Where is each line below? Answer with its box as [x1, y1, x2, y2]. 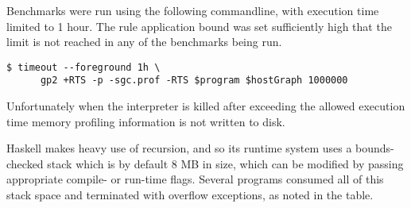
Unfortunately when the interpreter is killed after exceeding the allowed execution [6, 98, 405, 114]
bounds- [355, 140, 394, 156]
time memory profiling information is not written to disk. [6, 113, 285, 129]
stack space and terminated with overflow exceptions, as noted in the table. [6, 187, 374, 203]
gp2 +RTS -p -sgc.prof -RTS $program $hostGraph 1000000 [40, 75, 348, 87]
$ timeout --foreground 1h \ [6, 61, 161, 73]
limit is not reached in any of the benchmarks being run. [6, 33, 282, 50]
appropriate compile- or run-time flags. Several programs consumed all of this [6, 171, 384, 187]
